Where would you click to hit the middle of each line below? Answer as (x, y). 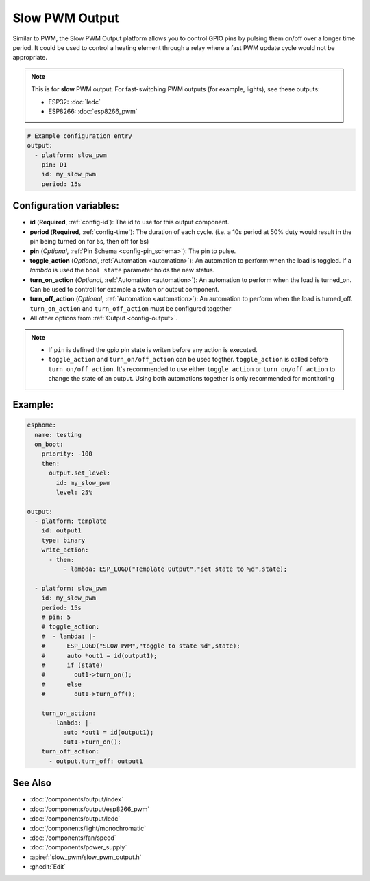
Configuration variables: (66, 206)
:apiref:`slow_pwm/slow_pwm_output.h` (86, 857)
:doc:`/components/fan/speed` (73, 838)
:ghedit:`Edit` (48, 867)
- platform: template (71, 521)
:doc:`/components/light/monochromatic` (88, 828)
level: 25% (74, 492)
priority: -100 (67, 454)
